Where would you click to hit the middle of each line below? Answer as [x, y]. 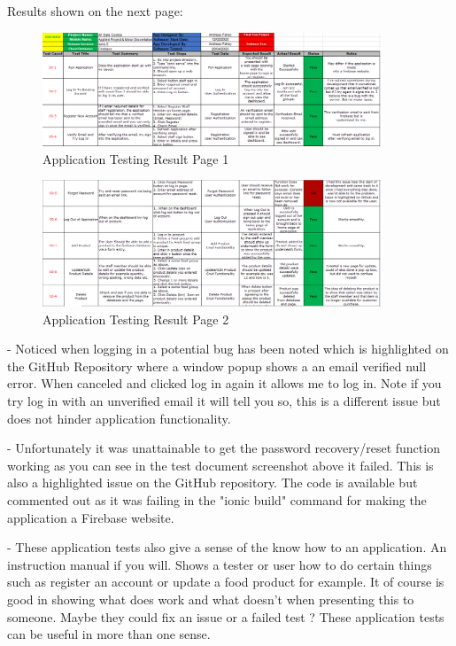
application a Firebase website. [91, 517]
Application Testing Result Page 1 [136, 158]
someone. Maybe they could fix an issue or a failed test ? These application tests [226, 616]
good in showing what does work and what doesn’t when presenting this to [211, 599]
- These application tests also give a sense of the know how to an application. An [227, 547]
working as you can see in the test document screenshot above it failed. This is [220, 465]
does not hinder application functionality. [119, 418]
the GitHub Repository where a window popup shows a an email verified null [217, 366]
